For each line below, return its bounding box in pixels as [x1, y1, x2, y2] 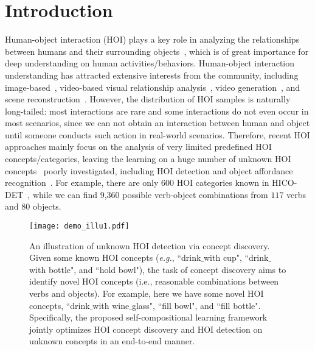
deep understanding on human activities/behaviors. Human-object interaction [5, 57, 295, 69]
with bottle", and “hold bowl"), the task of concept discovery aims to [29, 263, 286, 275]
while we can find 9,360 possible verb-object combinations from [32, 188, 268, 200]
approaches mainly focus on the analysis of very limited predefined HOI [5, 140, 272, 153]
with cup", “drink [204, 251, 269, 264]
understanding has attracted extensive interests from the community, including [5, 68, 299, 81]
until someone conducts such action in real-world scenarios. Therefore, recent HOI [5, 128, 310, 141]
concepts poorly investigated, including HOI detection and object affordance [5, 164, 293, 177]
